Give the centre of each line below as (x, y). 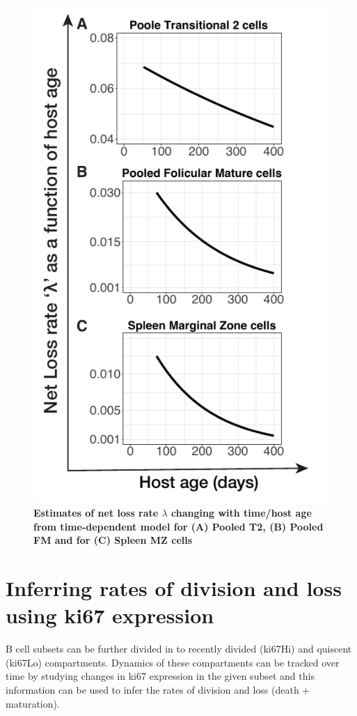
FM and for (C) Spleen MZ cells (113, 540)
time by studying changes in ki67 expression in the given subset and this (160, 676)
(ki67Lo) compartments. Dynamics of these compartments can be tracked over (173, 662)
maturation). (33, 703)
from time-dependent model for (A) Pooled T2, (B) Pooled (178, 526)
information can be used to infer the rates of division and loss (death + (158, 689)
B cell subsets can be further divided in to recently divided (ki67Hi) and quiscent (179, 649)
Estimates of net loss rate (96, 513)
